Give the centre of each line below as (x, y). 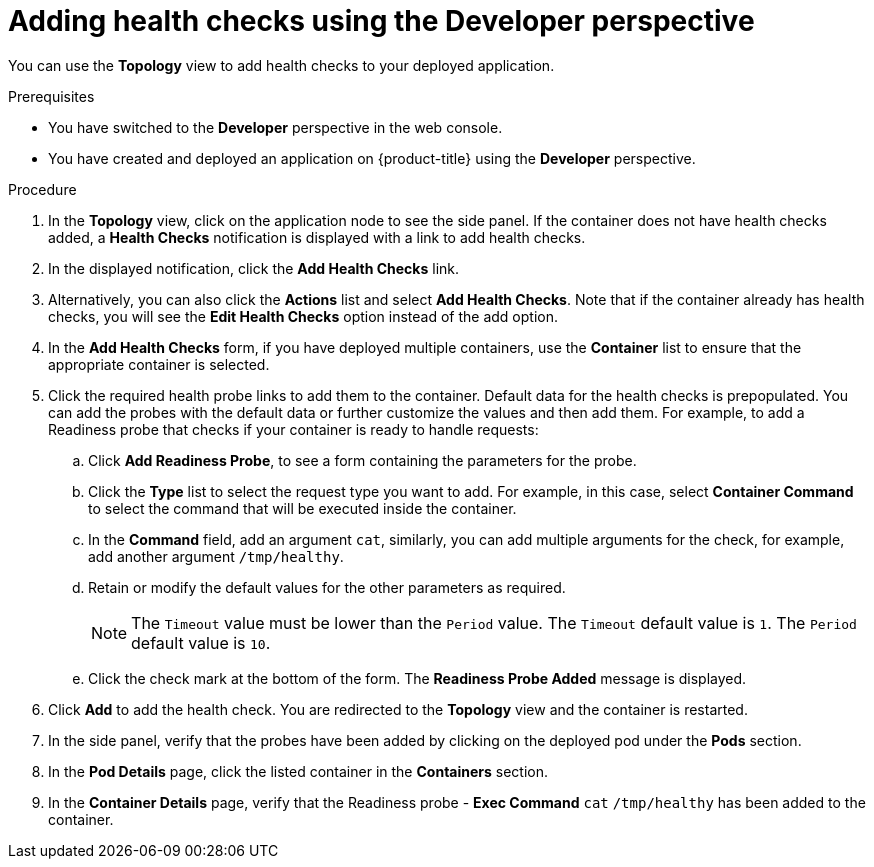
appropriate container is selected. (159, 364)
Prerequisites (51, 96)
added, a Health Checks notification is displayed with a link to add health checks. (317, 237)
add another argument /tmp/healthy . (216, 556)
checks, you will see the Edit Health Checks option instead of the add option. (303, 316)
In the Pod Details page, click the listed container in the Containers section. (298, 771)
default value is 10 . (201, 642)
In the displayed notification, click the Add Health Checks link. (254, 268)
